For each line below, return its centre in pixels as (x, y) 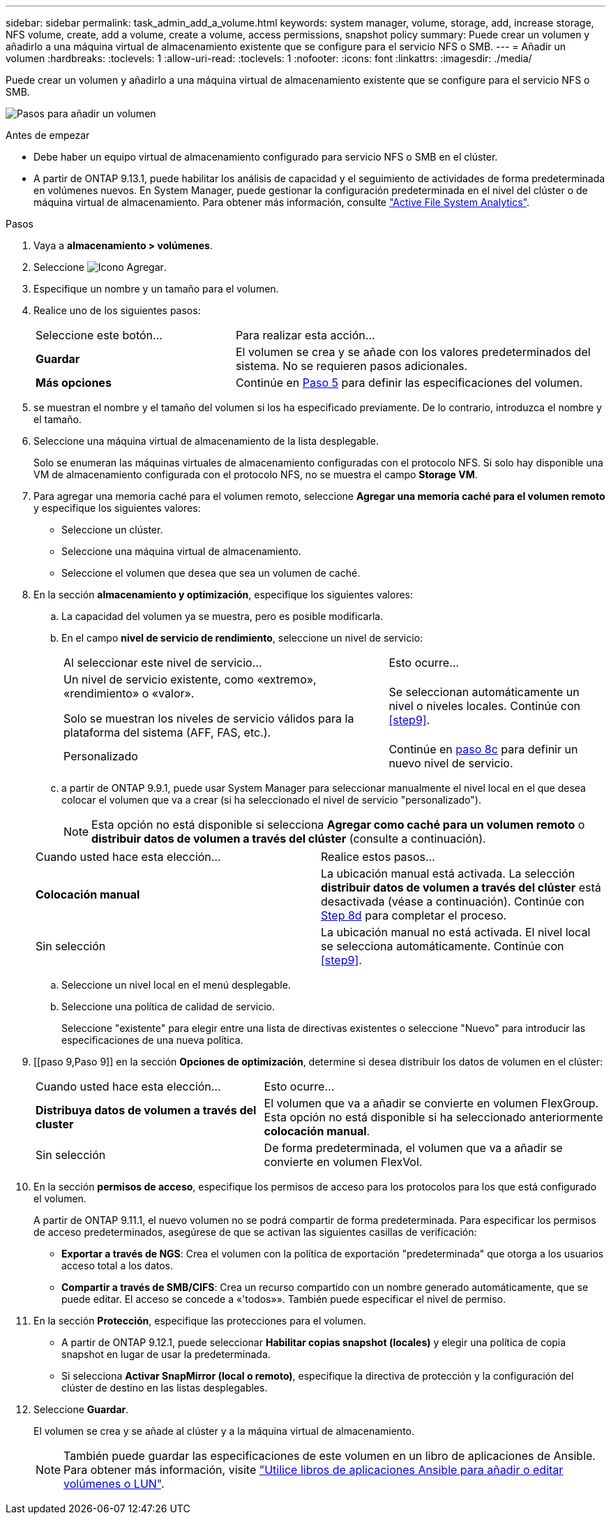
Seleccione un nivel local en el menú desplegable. (176, 985)
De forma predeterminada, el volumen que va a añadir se (413, 1148)
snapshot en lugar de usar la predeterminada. (166, 1354)
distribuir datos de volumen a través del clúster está (461, 887)
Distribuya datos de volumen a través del (146, 1110)
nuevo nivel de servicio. (451, 763)
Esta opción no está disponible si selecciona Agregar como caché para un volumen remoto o (338, 825)
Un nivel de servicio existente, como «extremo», (190, 679)
